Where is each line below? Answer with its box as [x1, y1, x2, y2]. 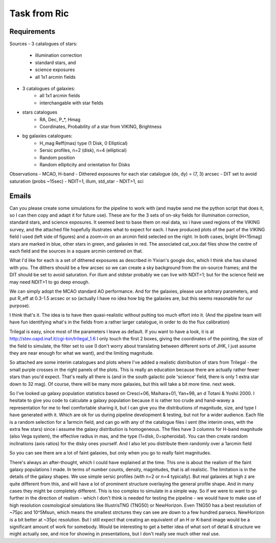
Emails [9, 191, 32, 200]
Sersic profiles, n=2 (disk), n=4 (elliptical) [39, 147, 127, 154]
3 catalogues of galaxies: [22, 85, 76, 92]
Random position [39, 154, 75, 161]
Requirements [9, 27, 56, 36]
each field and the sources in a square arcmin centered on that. [9, 248, 143, 254]
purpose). [9, 302, 30, 309]
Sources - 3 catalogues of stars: [9, 41, 78, 47]
